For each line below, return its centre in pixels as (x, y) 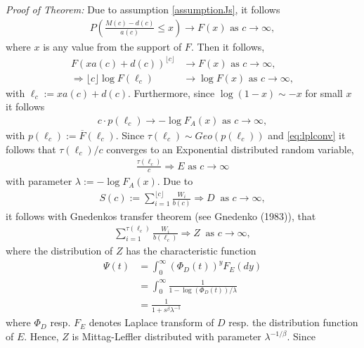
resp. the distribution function (293, 322)
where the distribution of (59, 251)
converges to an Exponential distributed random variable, (230, 149)
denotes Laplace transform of (151, 322)
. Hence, (41, 336)
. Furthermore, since (171, 92)
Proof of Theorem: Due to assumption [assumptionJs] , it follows (143, 9)
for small (324, 92)
